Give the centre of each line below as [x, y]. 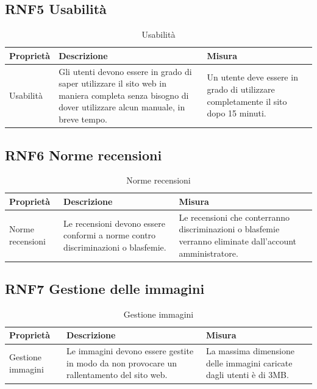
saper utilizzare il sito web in [112, 83]
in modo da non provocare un [122, 362]
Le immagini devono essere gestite [130, 351]
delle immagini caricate [249, 362]
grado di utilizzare [241, 89]
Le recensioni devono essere [115, 223]
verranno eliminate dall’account [238, 241]
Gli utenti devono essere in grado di [125, 71]
